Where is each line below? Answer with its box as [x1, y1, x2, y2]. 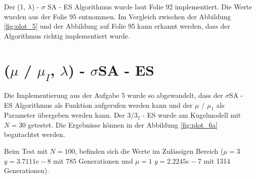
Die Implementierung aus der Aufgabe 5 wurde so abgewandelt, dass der [4, 89, 223, 100]
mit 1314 [204, 155, 230, 166]
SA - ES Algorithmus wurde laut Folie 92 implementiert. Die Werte [47, 1, 252, 11]
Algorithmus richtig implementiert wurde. [4, 30, 130, 41]
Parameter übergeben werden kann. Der [4, 110, 125, 120]
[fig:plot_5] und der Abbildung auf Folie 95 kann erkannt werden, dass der [4, 21, 230, 31]
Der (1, [4, 1, 26, 11]
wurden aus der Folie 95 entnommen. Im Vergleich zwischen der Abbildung [4, 11, 231, 21]
